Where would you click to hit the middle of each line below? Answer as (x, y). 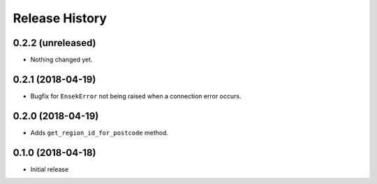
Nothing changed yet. (62, 60)
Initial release (50, 169)
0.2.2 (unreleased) (55, 43)
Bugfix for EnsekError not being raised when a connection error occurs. (136, 96)
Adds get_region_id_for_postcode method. (99, 132)
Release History (60, 18)
